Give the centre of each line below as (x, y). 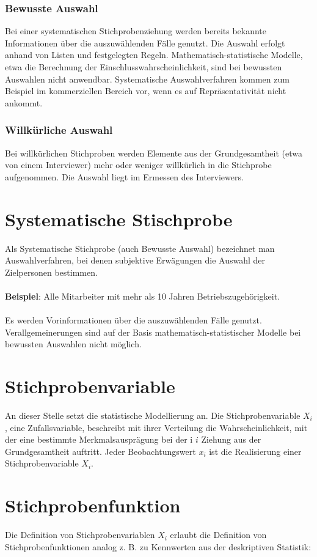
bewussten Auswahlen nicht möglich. (73, 344)
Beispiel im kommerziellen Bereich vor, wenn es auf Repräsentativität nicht (146, 91)
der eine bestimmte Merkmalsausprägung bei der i (99, 439)
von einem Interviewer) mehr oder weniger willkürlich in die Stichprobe (138, 165)
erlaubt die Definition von (218, 535)
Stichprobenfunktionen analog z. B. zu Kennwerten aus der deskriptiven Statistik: (158, 546)
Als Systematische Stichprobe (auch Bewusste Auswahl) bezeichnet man (140, 248)
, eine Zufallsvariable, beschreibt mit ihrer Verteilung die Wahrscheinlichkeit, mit (156, 427)
